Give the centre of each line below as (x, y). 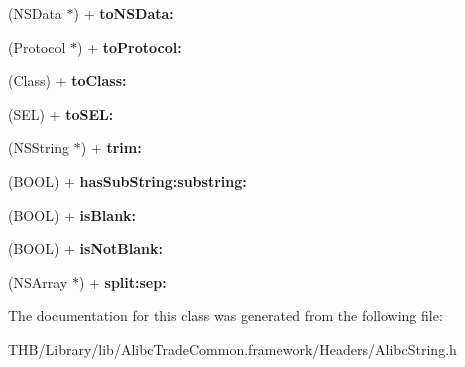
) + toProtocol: (129, 46)
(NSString (39, 147)
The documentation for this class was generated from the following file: (225, 315)
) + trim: (111, 147)
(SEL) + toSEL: (61, 113)
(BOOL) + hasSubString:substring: (127, 180)
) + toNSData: (123, 13)
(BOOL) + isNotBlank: (85, 248)
